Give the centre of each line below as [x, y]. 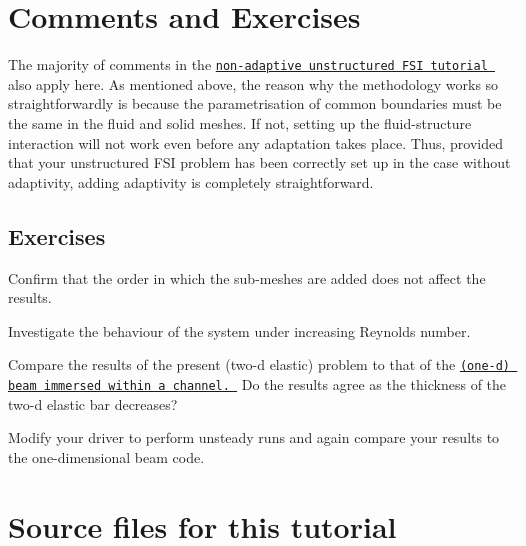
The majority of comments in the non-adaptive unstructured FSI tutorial [248, 64]
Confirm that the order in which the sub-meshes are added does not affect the [247, 277]
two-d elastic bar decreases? [93, 403]
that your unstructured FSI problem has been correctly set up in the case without [259, 162]
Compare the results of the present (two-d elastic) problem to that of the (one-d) [259, 364]
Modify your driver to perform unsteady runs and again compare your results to [254, 437]
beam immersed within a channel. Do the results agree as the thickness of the [257, 383]
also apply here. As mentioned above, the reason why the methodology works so [253, 83]
